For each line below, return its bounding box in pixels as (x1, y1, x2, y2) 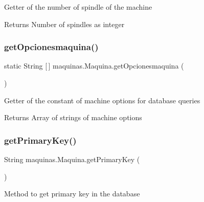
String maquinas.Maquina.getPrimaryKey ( (4, 154, 140, 164)
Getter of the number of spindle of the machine (4, 2, 152, 12)
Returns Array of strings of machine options (4, 112, 142, 123)
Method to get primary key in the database (4, 188, 140, 199)
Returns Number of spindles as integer (4, 18, 125, 29)
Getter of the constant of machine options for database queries (4, 95, 200, 105)
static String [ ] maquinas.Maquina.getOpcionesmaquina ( (4, 60, 184, 71)
